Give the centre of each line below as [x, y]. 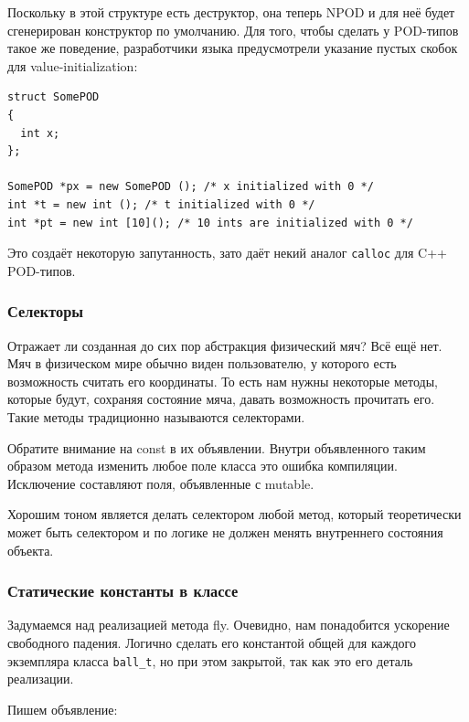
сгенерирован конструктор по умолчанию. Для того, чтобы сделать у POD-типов [233, 30]
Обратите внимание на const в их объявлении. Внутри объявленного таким [217, 447]
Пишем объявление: [63, 709]
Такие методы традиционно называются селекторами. [156, 416]
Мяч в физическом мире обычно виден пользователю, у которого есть [202, 363]
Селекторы [46, 311]
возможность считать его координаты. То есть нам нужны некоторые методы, [223, 381]
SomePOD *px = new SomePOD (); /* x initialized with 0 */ [191, 187]
